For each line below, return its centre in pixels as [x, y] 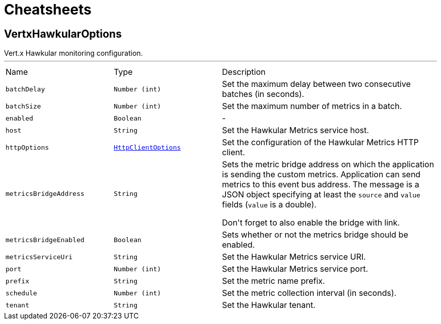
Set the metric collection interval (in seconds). [309, 293]
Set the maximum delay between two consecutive [316, 84]
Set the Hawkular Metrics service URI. [294, 257]
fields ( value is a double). [269, 205]
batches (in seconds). [263, 94]
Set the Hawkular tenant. [269, 305]
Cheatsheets [48, 10]
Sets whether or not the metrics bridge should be [315, 235]
